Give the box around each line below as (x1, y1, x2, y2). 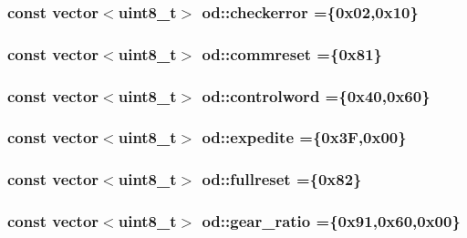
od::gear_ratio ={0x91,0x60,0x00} (202, 210, 461, 233)
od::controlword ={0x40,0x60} (202, 84, 431, 107)
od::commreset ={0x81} (202, 42, 382, 65)
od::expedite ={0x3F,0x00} (202, 126, 407, 149)
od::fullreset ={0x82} (202, 168, 362, 191)
